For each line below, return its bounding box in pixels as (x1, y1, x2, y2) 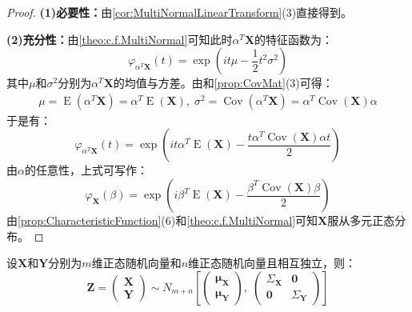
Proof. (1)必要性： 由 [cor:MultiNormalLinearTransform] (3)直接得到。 (6, 4, 353, 20)
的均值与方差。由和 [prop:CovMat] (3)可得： (113, 74, 334, 91)
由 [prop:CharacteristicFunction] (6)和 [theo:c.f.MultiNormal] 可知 (6, 212, 318, 228)
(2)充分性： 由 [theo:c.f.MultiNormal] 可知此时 (6, 30, 233, 47)
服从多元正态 (327, 212, 395, 228)
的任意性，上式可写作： (24, 162, 148, 178)
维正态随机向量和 (91, 254, 182, 271)
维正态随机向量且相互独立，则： (188, 254, 357, 271)
